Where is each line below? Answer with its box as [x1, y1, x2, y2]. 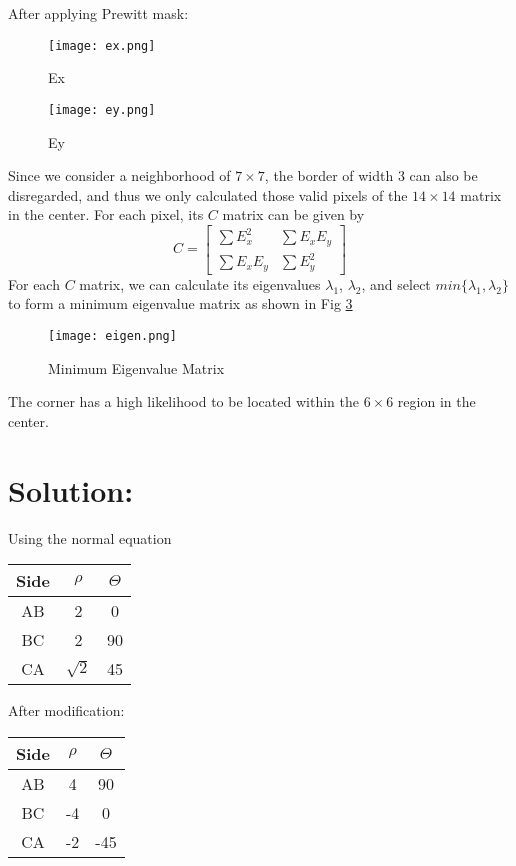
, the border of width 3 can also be [264, 165, 478, 186]
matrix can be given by [222, 204, 365, 225]
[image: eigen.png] [48, 329, 177, 344]
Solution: [8, 469, 134, 510]
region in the [397, 391, 476, 412]
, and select [361, 273, 431, 294]
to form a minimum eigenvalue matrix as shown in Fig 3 [8, 293, 353, 314]
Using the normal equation [8, 527, 172, 548]
